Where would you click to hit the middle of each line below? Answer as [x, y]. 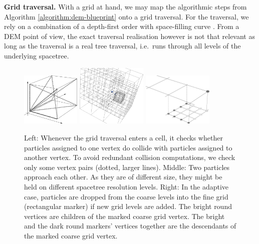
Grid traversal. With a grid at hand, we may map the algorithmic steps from [125, 6]
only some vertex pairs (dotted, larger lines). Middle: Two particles [127, 167]
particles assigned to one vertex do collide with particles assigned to [128, 147]
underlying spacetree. [37, 55]
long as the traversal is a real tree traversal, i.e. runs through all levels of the [122, 46]
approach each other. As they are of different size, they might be [123, 177]
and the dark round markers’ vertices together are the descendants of [130, 226]
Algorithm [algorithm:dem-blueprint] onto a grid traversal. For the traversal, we [126, 16]
